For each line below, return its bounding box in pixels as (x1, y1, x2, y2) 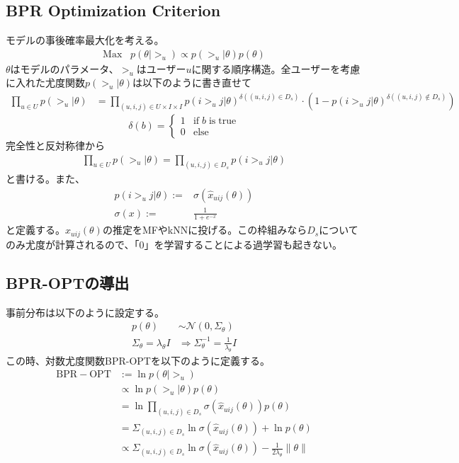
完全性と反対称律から (6, 137, 105, 152)
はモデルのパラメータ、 (10, 61, 119, 76)
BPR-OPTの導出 (6, 271, 130, 293)
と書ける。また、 (6, 171, 85, 186)
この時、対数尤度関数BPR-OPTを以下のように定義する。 (6, 353, 270, 367)
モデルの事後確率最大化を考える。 (6, 33, 164, 47)
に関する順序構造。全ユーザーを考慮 (191, 61, 361, 76)
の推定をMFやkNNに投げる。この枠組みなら (102, 222, 307, 237)
